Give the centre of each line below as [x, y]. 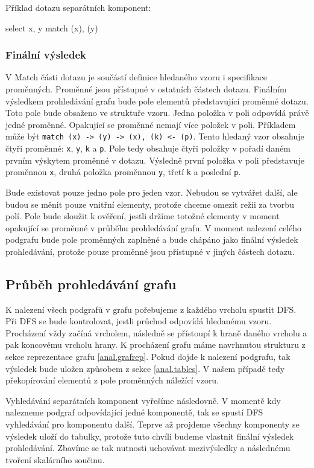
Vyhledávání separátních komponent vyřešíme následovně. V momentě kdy [143, 400]
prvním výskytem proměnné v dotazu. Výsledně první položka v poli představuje [155, 160]
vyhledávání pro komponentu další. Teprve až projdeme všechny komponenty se [152, 424]
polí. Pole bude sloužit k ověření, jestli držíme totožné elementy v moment [143, 216]
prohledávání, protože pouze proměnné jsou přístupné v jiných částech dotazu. [150, 251]
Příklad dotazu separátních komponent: [78, 7]
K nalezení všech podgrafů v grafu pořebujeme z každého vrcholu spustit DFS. [151, 309]
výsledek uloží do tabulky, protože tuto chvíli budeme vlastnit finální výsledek [150, 436]
